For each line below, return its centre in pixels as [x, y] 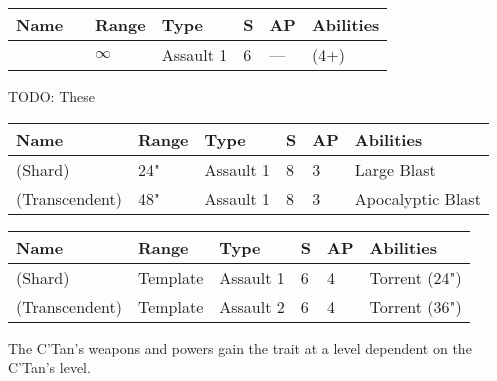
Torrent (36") [415, 306]
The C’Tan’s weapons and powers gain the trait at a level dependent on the [240, 347]
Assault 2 [252, 306]
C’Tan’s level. [49, 367]
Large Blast [395, 169]
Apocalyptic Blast [417, 198]
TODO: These [51, 96]
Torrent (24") [415, 277]
